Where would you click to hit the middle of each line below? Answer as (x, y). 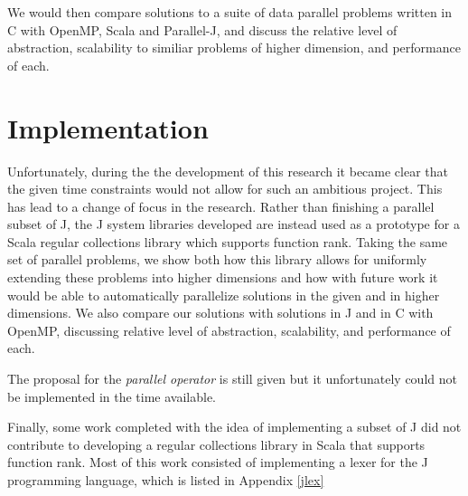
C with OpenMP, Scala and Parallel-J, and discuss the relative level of (202, 29)
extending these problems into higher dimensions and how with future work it (223, 277)
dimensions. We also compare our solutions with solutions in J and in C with (220, 313)
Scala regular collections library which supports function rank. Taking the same (228, 241)
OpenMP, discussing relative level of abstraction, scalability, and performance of (229, 330)
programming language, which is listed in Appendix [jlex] (166, 480)
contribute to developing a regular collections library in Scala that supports (216, 444)
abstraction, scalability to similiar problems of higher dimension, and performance (234, 48)
